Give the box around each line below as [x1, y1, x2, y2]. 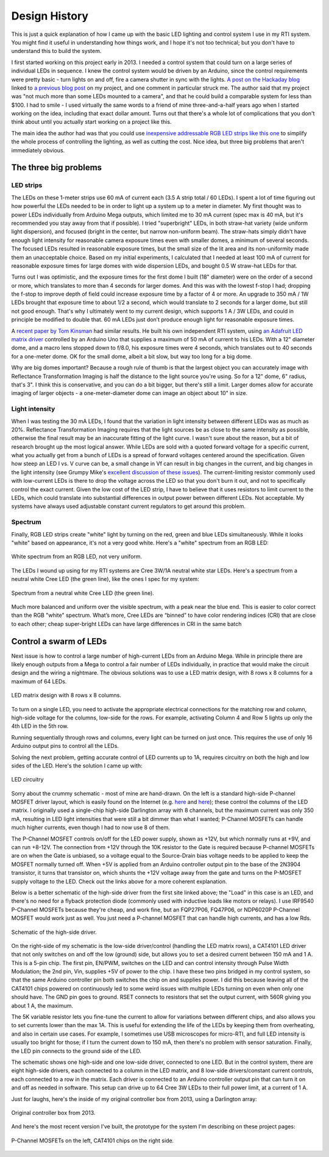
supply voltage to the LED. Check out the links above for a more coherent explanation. [11, 878, 228, 885]
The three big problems [11, 162, 102, 173]
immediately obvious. [11, 146, 65, 154]
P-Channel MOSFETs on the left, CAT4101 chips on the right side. [11, 1137, 174, 1144]
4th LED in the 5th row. [11, 722, 69, 730]
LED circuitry [11, 776, 44, 783]
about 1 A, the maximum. [11, 1002, 73, 1009]
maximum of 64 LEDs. [11, 677, 67, 685]
